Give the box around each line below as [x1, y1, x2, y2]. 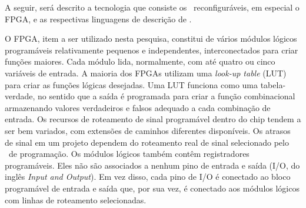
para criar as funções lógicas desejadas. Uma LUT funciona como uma [5, 78, 258, 90]
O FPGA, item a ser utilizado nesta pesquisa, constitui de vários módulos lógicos [5, 32, 297, 45]
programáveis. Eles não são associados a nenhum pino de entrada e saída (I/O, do [5, 159, 300, 171]
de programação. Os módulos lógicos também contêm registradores [8, 147, 250, 160]
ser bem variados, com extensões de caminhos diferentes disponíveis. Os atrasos [5, 124, 291, 136]
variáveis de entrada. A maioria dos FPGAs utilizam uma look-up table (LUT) [5, 66, 287, 79]
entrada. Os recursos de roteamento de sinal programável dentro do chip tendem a [5, 113, 301, 125]
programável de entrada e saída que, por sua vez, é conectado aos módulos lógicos [5, 182, 300, 194]
